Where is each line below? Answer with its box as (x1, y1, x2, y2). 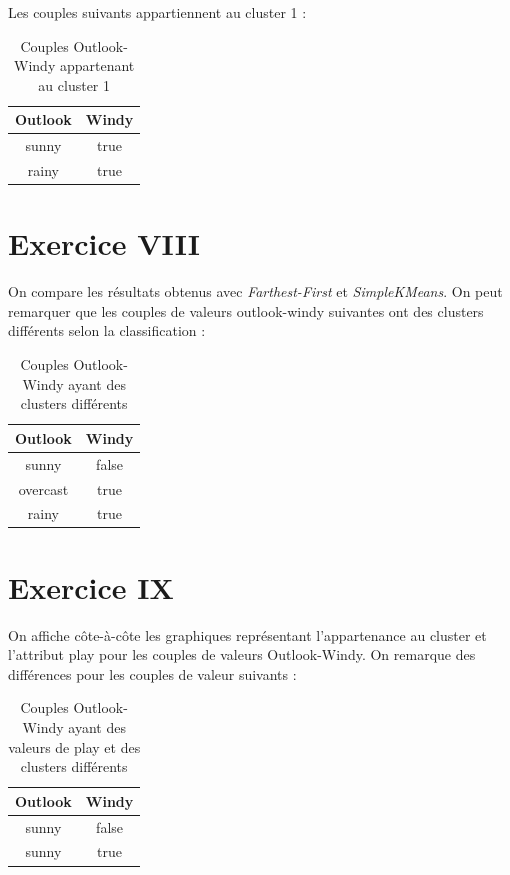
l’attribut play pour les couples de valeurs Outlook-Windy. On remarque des (8, 644, 476, 665)
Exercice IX (8, 566, 174, 607)
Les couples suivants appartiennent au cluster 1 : (8, 2, 307, 22)
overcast (18, 478, 69, 499)
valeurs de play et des (8, 736, 141, 757)
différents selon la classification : (8, 320, 206, 341)
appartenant (59, 55, 135, 76)
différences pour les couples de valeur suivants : (8, 663, 297, 684)
